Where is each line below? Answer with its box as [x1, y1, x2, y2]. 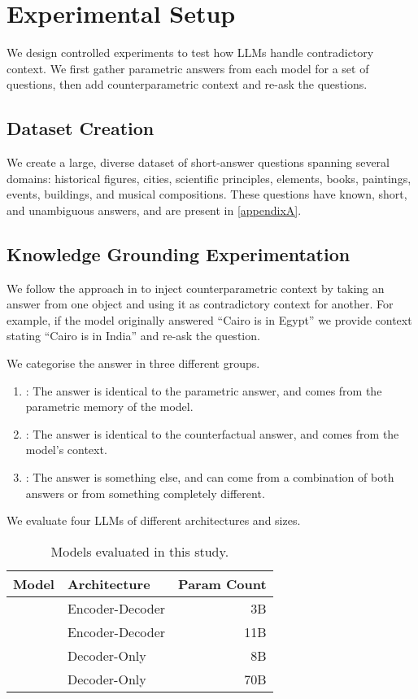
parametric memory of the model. [25, 398, 194, 415]
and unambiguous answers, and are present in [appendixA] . [7, 201, 302, 218]
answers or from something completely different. [25, 484, 265, 501]
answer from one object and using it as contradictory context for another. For [7, 295, 394, 312]
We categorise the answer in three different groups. [7, 355, 260, 372]
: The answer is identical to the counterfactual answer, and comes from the [25, 425, 399, 442]
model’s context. [25, 441, 107, 458]
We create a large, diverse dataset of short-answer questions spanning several [7, 154, 390, 171]
